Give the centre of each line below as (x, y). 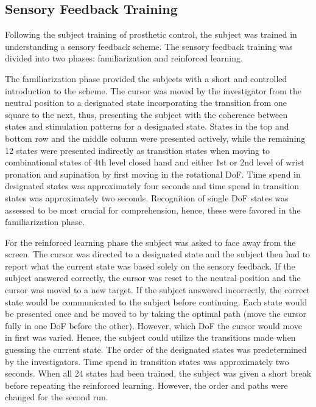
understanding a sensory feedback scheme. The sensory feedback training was (149, 46)
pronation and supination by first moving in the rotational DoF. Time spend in (153, 174)
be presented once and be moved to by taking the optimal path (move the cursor (156, 314)
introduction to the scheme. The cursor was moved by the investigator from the (153, 90)
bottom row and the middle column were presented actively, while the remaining (155, 138)
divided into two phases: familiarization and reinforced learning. (124, 58)
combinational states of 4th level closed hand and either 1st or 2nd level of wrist (155, 162)
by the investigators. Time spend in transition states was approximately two (147, 361)
